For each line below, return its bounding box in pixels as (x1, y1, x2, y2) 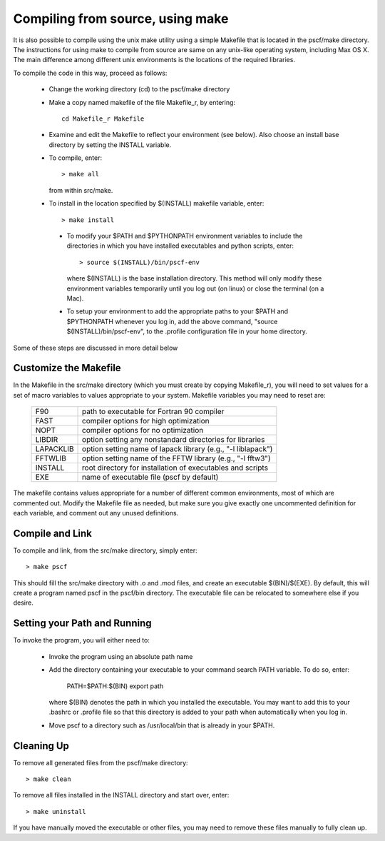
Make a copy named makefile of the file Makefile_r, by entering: (48, 98, 235, 106)
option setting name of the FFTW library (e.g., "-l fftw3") (82, 453, 271, 463)
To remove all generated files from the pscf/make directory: (13, 758, 188, 767)
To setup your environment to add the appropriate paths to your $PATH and (66, 307, 289, 316)
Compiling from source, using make (13, 11, 229, 26)
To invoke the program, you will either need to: (13, 636, 150, 645)
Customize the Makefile (13, 362, 121, 374)
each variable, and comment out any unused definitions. (13, 509, 179, 517)
